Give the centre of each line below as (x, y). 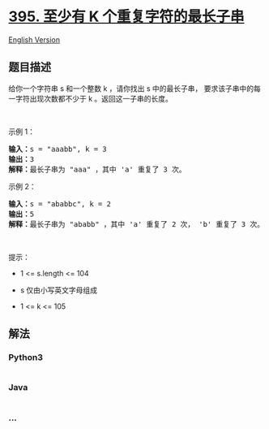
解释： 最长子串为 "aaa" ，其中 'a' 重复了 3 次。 (97, 169)
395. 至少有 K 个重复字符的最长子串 (126, 17)
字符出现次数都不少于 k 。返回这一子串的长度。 (94, 98)
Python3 (26, 357)
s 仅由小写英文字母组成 (59, 290)
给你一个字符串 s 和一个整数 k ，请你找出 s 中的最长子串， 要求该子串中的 (131, 88)
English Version (34, 39)
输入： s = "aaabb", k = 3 (58, 149)
